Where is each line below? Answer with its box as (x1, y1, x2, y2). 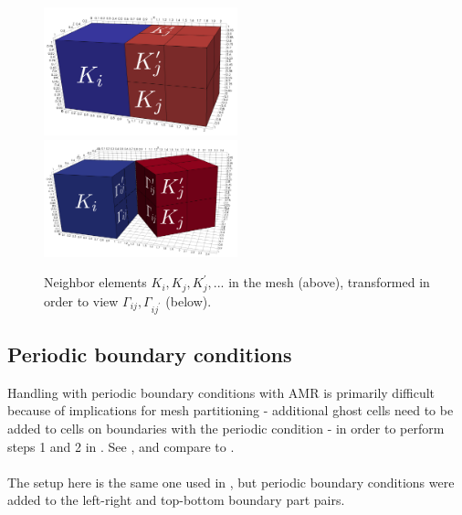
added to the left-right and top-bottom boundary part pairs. (7, 490, 345, 510)
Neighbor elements (44, 273, 147, 292)
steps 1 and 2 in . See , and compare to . (7, 436, 235, 456)
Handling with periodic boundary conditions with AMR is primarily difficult (7, 382, 436, 402)
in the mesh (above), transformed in (228, 273, 430, 292)
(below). (165, 291, 212, 310)
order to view (44, 291, 119, 310)
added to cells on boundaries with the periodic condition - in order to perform (7, 419, 445, 438)
